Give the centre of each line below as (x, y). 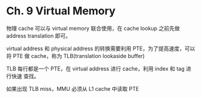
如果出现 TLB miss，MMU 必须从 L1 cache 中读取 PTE (73, 88)
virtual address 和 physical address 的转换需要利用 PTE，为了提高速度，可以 (101, 48)
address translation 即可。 (39, 36)
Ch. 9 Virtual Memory (61, 11)
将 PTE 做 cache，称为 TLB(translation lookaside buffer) (76, 56)
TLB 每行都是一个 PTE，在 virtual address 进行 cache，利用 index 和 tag (95, 68)
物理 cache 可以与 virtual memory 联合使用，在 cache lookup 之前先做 (93, 28)
